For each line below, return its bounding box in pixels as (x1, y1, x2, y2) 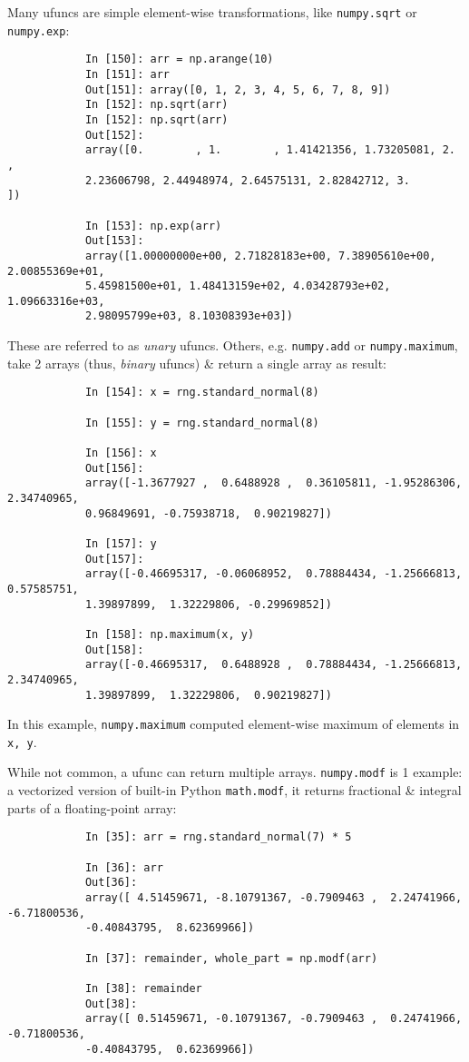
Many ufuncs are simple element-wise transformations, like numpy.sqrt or (7, 3, 417, 21)
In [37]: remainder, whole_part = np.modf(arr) (84, 951, 378, 965)
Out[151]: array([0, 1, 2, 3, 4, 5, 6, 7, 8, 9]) (84, 83, 391, 96)
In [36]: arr (84, 860, 163, 874)
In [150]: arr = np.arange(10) (84, 53, 274, 66)
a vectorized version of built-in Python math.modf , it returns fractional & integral (7, 781, 462, 800)
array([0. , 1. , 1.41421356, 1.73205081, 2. (84, 143, 455, 157)
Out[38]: (84, 997, 138, 1010)
